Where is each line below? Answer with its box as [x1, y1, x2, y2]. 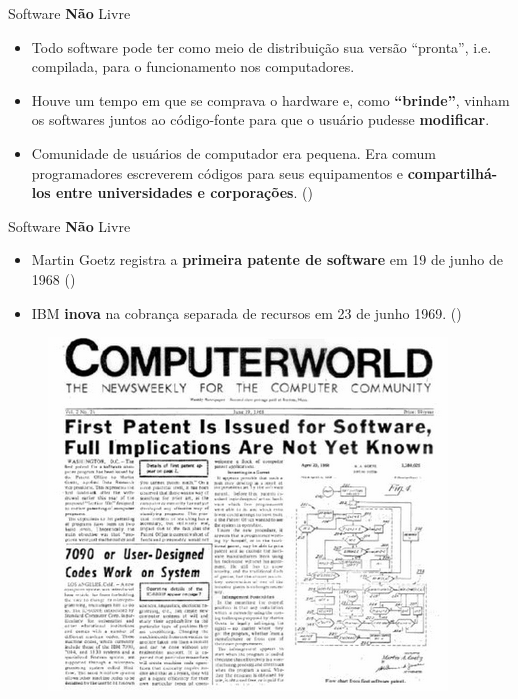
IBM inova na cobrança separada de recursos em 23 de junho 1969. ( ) [31, 302, 462, 323]
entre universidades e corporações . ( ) [56, 182, 313, 203]
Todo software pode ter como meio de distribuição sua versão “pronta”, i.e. [31, 36, 492, 57]
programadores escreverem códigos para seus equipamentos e [31, 162, 404, 183]
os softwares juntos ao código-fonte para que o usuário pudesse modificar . [31, 109, 490, 130]
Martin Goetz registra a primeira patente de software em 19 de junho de [31, 249, 503, 270]
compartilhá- [407, 162, 498, 183]
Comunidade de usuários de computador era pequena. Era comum [31, 142, 436, 163]
